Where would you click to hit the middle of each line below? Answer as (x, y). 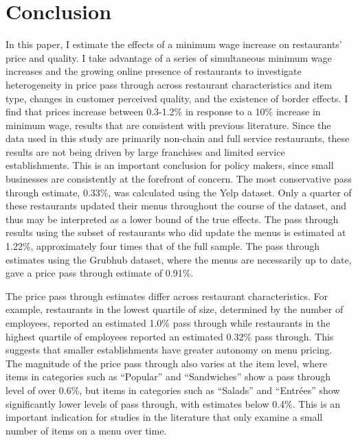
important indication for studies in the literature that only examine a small (164, 417)
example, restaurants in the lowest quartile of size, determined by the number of (175, 309)
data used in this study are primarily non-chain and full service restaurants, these (178, 138)
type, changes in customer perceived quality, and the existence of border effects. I (177, 98)
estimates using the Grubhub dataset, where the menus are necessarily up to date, (179, 259)
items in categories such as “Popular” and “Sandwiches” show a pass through (168, 377)
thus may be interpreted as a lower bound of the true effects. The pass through (172, 219)
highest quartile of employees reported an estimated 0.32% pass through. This (170, 336)
